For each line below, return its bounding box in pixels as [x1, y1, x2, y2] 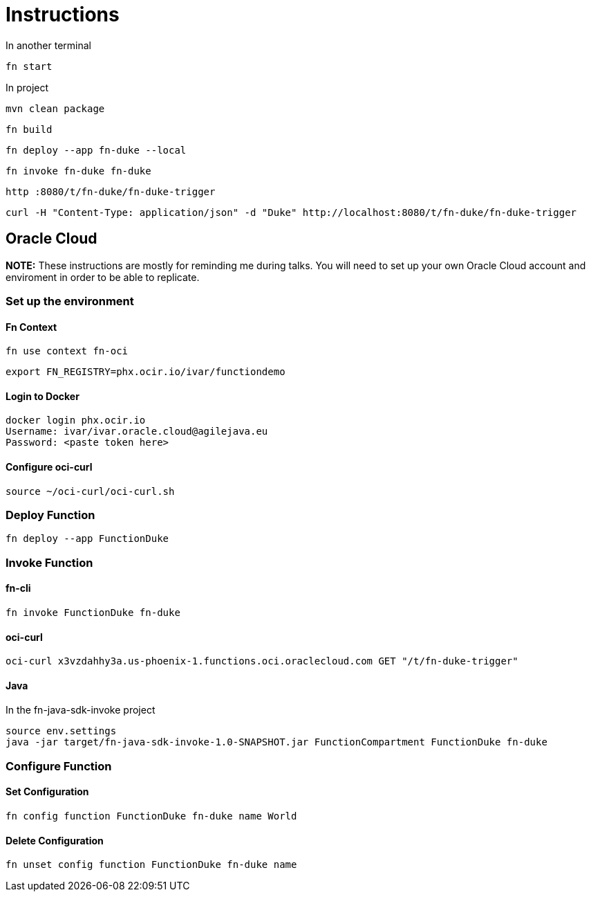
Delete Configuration [6, 834, 104, 846]
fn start [6, 60, 53, 72]
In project [6, 81, 49, 93]
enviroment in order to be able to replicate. [6, 271, 200, 283]
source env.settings [6, 725, 117, 737]
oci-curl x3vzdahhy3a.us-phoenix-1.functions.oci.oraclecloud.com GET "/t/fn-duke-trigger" [6, 655, 518, 667]
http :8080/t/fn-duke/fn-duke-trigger [6, 185, 216, 197]
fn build [6, 123, 53, 135]
